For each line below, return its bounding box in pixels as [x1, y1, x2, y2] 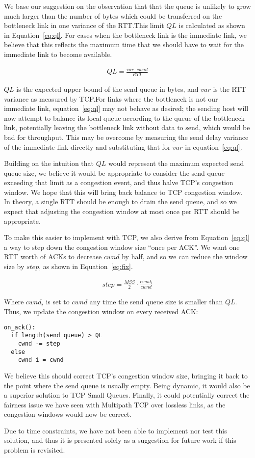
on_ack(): [4, 323, 36, 331]
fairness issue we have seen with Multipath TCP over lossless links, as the [4, 399, 226, 409]
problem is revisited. [4, 445, 65, 455]
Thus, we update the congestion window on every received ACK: [4, 306, 198, 317]
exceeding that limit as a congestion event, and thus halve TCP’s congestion [4, 177, 233, 188]
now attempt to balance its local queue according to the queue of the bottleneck [4, 112, 245, 123]
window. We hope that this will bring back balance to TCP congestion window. [4, 187, 243, 197]
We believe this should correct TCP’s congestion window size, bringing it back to [4, 370, 248, 380]
